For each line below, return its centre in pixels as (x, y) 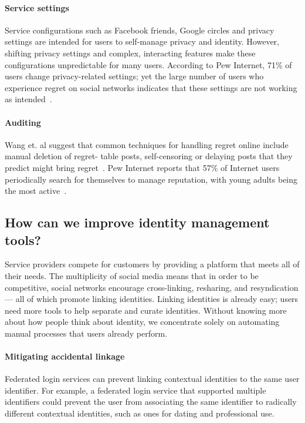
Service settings (37, 7)
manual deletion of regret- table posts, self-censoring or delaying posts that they (149, 156)
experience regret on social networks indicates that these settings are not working (151, 87)
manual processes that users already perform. (86, 333)
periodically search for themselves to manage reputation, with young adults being (151, 179)
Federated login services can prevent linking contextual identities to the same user (152, 379)
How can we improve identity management (137, 222)
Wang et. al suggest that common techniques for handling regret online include (147, 144)
